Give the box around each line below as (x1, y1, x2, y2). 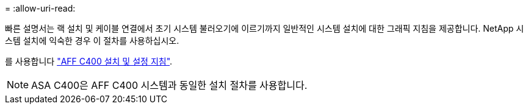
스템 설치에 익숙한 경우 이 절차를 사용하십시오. (5, 35, 179, 46)
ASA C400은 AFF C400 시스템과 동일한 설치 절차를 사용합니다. (31, 79, 308, 91)
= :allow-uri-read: (5, 3, 76, 13)
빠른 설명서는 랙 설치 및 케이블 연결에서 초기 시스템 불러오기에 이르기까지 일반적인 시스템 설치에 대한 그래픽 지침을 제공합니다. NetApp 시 (5, 23, 524, 33)
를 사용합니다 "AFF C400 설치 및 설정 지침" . (5, 56, 173, 66)
